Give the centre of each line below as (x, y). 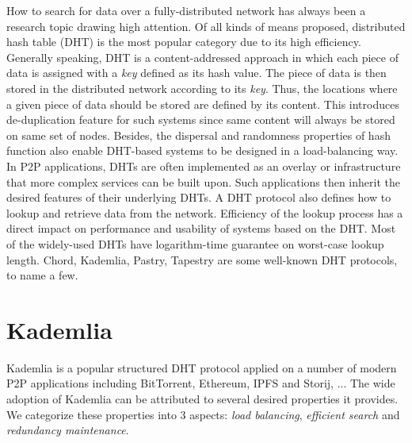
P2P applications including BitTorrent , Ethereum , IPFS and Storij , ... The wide (201, 383)
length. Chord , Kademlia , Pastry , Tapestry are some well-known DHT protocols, (202, 259)
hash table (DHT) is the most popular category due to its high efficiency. (184, 42)
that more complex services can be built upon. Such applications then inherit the (203, 181)
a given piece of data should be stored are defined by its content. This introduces (203, 104)
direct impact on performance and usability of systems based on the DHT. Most (201, 228)
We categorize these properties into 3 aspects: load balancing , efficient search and (203, 414)
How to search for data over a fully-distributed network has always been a (186, 10)
